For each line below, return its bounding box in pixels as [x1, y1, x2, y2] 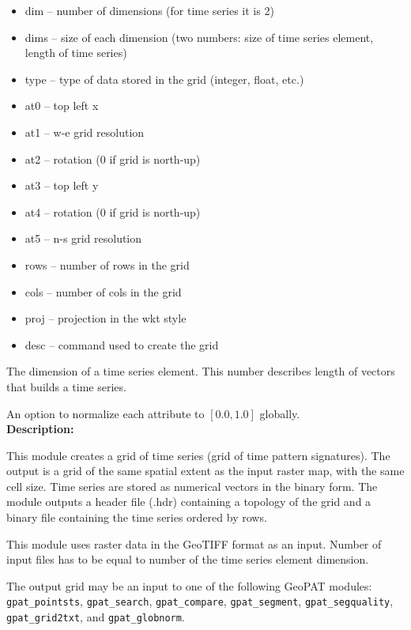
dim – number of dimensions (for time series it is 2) [25, 2, 274, 18]
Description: [6, 421, 74, 437]
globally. [259, 405, 300, 421]
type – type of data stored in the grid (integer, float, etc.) [25, 70, 304, 87]
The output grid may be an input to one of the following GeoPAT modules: [6, 577, 372, 594]
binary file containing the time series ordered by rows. [6, 509, 267, 526]
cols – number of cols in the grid [25, 283, 182, 300]
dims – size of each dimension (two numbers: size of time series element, [25, 28, 374, 45]
